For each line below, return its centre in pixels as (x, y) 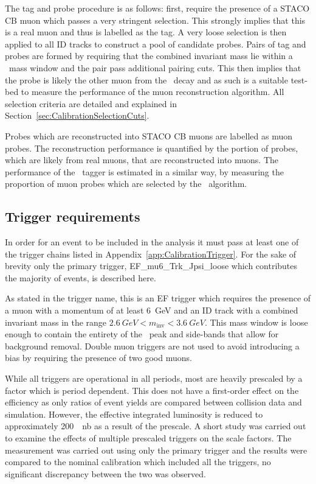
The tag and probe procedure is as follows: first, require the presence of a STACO (157, 8)
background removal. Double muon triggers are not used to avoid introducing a (152, 345)
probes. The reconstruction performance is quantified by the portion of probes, (152, 148)
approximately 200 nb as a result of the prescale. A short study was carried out (156, 426)
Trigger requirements (73, 216)
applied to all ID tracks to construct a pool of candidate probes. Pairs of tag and (156, 44)
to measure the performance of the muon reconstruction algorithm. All (153, 92)
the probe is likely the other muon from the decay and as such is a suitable (146, 79)
